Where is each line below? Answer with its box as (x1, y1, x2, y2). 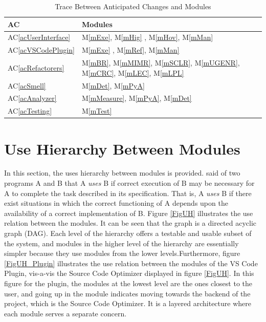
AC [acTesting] (8, 105, 52, 116)
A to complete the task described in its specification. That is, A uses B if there (4, 187, 252, 198)
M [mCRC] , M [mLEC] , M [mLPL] (81, 67, 184, 78)
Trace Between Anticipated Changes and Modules (55, 1, 211, 11)
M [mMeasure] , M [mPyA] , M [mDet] (81, 93, 192, 103)
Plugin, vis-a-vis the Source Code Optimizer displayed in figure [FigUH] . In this (4, 268, 254, 278)
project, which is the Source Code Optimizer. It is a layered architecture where (4, 298, 251, 309)
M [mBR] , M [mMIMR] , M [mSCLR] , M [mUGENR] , (81, 57, 240, 68)
